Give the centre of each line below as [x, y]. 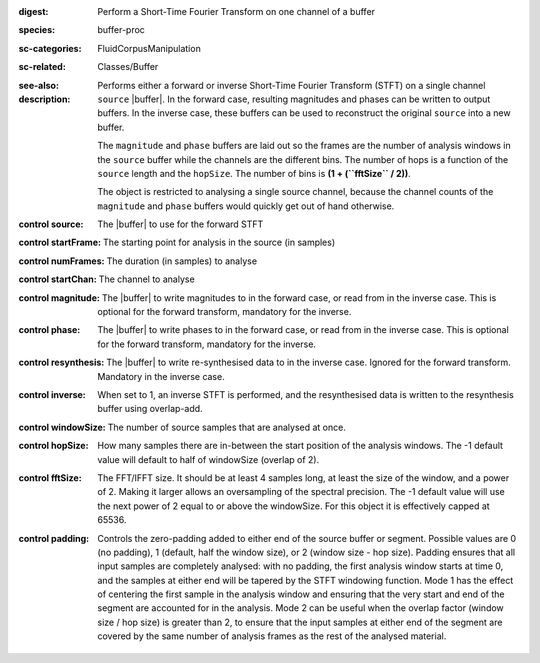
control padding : [54, 538]
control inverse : [52, 394]
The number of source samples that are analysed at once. [227, 427]
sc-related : [42, 67]
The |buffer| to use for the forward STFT [180, 224]
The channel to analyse [146, 279]
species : [36, 30]
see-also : [39, 85]
